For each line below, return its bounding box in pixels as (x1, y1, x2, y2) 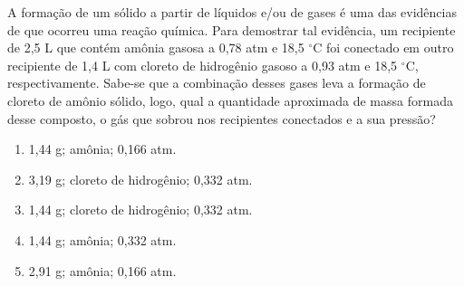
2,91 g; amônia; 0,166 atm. (28, 261, 177, 280)
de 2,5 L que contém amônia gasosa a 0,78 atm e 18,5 (7, 38, 304, 57)
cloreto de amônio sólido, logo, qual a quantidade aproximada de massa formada (7, 91, 453, 110)
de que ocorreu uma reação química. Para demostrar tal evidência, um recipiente (7, 20, 456, 39)
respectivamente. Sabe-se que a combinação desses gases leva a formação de (7, 73, 426, 92)
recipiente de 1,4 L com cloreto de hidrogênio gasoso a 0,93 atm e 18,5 (7, 55, 398, 74)
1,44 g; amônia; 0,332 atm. (28, 230, 177, 249)
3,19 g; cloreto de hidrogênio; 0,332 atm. (28, 169, 253, 188)
